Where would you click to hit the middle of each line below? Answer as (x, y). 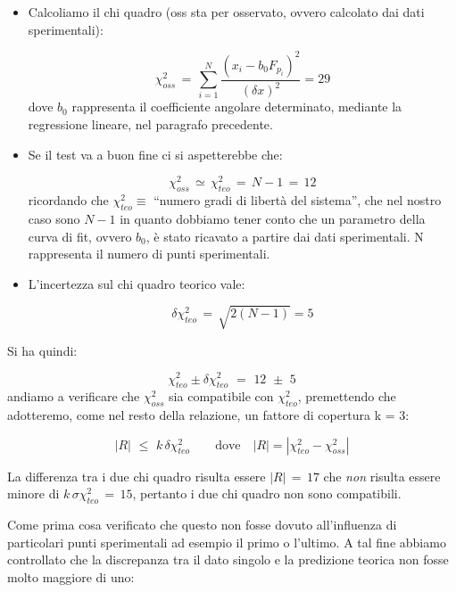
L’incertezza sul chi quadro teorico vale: (137, 283)
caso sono (54, 218)
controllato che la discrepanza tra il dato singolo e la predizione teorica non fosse (228, 559)
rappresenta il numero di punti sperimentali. (149, 254)
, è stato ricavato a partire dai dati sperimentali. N (285, 236)
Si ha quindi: (42, 350)
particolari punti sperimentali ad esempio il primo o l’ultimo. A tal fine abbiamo (227, 542)
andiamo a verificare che (74, 396)
